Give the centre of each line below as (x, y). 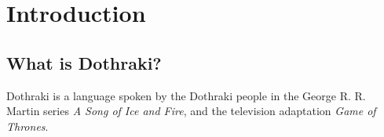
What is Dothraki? (84, 62)
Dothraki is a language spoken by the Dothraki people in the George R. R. (186, 95)
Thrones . (27, 126)
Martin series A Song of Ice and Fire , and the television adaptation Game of (191, 111)
